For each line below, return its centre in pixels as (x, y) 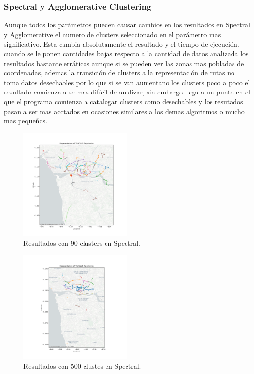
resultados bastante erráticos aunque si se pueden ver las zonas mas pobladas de (124, 63)
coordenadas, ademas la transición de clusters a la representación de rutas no (119, 73)
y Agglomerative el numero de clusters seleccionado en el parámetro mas (113, 34)
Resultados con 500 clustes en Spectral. (82, 365)
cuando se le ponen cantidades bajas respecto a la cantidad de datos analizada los (126, 53)
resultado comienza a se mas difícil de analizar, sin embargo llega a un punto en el (127, 92)
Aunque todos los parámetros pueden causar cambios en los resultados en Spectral (127, 25)
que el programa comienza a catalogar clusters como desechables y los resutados (124, 101)
